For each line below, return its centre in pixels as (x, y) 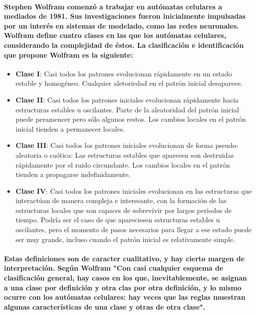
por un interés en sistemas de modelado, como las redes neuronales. (122, 25)
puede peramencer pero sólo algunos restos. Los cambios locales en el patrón (131, 119)
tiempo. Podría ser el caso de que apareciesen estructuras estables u (118, 220)
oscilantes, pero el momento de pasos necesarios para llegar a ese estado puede (134, 229)
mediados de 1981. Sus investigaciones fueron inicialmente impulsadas (125, 16)
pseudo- (227, 145)
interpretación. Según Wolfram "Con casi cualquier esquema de (114, 268)
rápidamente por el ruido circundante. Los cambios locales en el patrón (123, 164)
